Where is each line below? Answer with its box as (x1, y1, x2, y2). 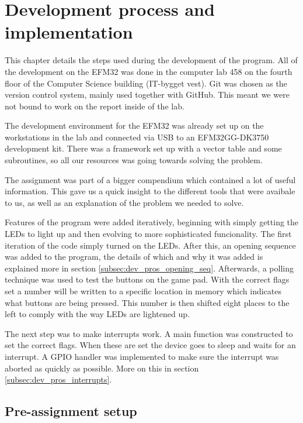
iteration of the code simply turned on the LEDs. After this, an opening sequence (5, 239, 296, 251)
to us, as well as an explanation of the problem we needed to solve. (5, 196, 244, 208)
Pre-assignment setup (5, 402, 137, 420)
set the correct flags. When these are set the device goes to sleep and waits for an (5, 339, 296, 351)
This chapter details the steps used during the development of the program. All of (5, 54, 298, 66)
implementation (5, 20, 133, 44)
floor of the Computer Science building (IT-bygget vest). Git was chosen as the (5, 77, 287, 89)
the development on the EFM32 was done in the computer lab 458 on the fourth (5, 65, 292, 77)
